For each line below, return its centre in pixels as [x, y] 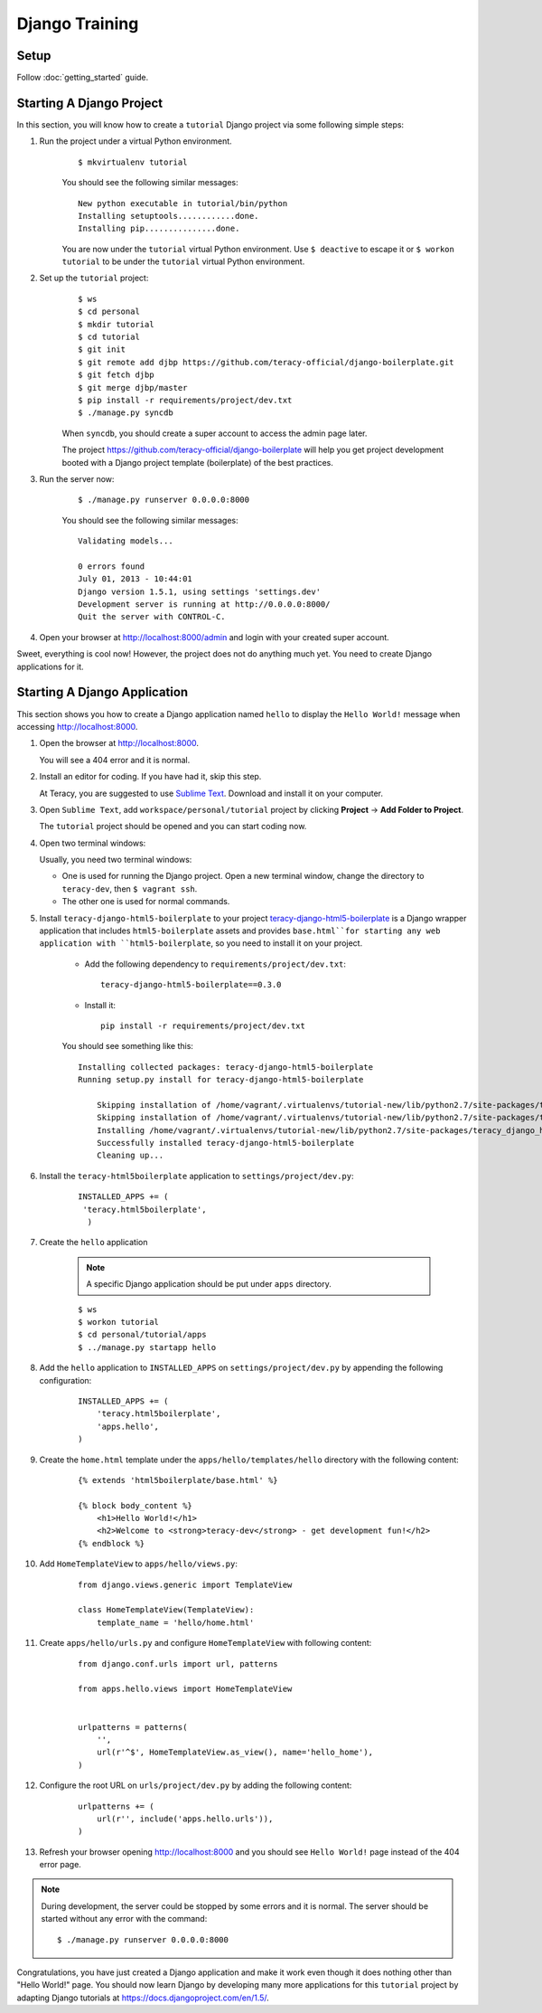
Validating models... [126, 541]
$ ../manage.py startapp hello [147, 1347]
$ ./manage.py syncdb [126, 413]
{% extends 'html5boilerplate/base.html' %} [178, 1480]
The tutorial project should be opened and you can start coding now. [173, 827]
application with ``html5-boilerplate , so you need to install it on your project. [201, 943]
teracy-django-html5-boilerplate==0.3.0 [191, 985]
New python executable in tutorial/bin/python [183, 203]
